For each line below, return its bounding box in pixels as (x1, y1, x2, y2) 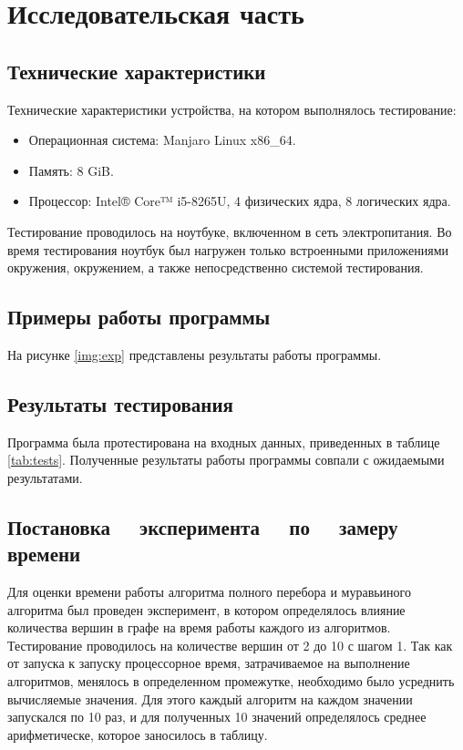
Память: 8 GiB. (28, 160, 114, 180)
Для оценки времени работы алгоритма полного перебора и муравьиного (7, 582, 412, 601)
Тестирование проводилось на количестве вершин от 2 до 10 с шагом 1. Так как (7, 635, 453, 654)
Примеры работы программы (7, 303, 271, 331)
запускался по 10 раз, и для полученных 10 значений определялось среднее (7, 707, 427, 726)
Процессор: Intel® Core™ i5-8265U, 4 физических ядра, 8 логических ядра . (28, 191, 451, 211)
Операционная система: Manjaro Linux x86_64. (28, 130, 296, 149)
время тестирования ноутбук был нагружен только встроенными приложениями (7, 240, 449, 259)
